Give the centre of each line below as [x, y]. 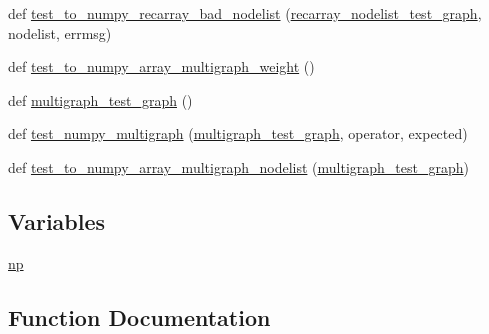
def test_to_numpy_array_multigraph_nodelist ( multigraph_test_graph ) [238, 166]
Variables [57, 220]
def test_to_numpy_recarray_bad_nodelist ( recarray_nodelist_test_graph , [245, 13]
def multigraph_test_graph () [100, 99]
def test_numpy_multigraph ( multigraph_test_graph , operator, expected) [238, 133]
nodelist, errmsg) [60, 32]
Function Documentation [139, 316]
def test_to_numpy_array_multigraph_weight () [161, 66]
